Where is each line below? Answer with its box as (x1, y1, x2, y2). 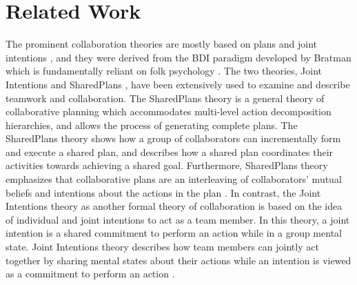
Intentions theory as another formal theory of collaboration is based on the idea (6, 199, 343, 213)
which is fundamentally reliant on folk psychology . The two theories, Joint (6, 63, 323, 78)
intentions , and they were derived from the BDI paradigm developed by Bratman (6, 50, 351, 64)
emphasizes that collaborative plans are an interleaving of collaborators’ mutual (6, 172, 342, 186)
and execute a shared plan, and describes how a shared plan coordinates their (6, 144, 334, 159)
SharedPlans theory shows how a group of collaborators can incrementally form (6, 131, 341, 146)
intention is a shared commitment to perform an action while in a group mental (6, 226, 342, 240)
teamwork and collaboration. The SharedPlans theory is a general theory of (6, 90, 325, 105)
